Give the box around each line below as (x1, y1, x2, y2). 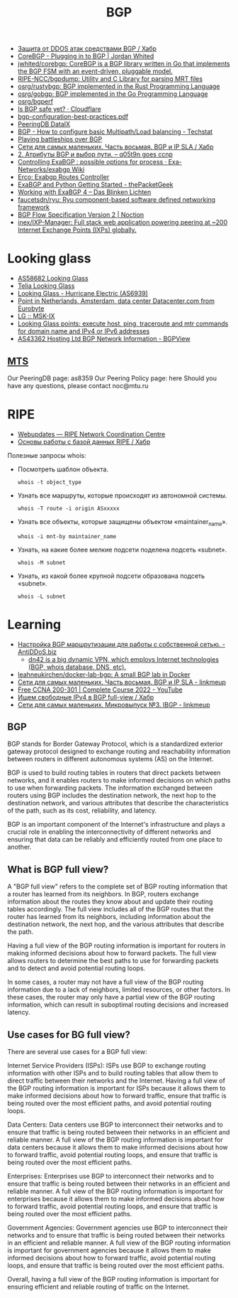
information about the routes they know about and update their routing (7, 897, 213, 906)
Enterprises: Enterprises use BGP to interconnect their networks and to (7, 1172, 215, 1181)
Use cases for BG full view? (7, 1029, 131, 1041)
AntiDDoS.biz (17, 648, 57, 656)
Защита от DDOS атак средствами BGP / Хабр (17, 44, 157, 53)
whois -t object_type (17, 478, 81, 486)
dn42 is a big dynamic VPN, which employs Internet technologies (28, 655, 220, 663)
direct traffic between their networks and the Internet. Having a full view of (7, 1076, 225, 1085)
